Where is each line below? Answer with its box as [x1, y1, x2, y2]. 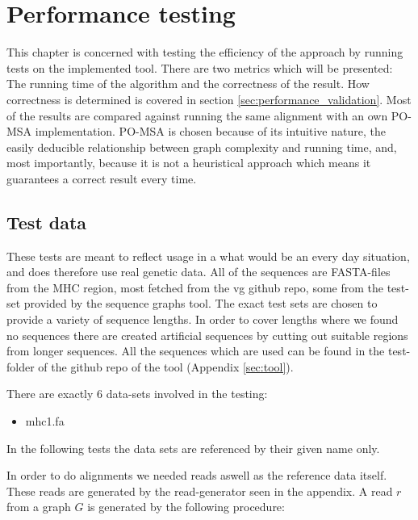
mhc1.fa [25, 413, 65, 430]
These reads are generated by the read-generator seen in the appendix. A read [6, 482, 393, 499]
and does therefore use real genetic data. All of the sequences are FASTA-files [6, 263, 391, 280]
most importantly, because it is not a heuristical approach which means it [6, 154, 371, 171]
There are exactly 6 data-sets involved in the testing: [6, 385, 268, 402]
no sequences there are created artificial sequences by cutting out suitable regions [6, 326, 408, 343]
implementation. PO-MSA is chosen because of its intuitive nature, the [35, 123, 386, 140]
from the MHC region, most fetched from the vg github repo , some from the [6, 279, 384, 296]
